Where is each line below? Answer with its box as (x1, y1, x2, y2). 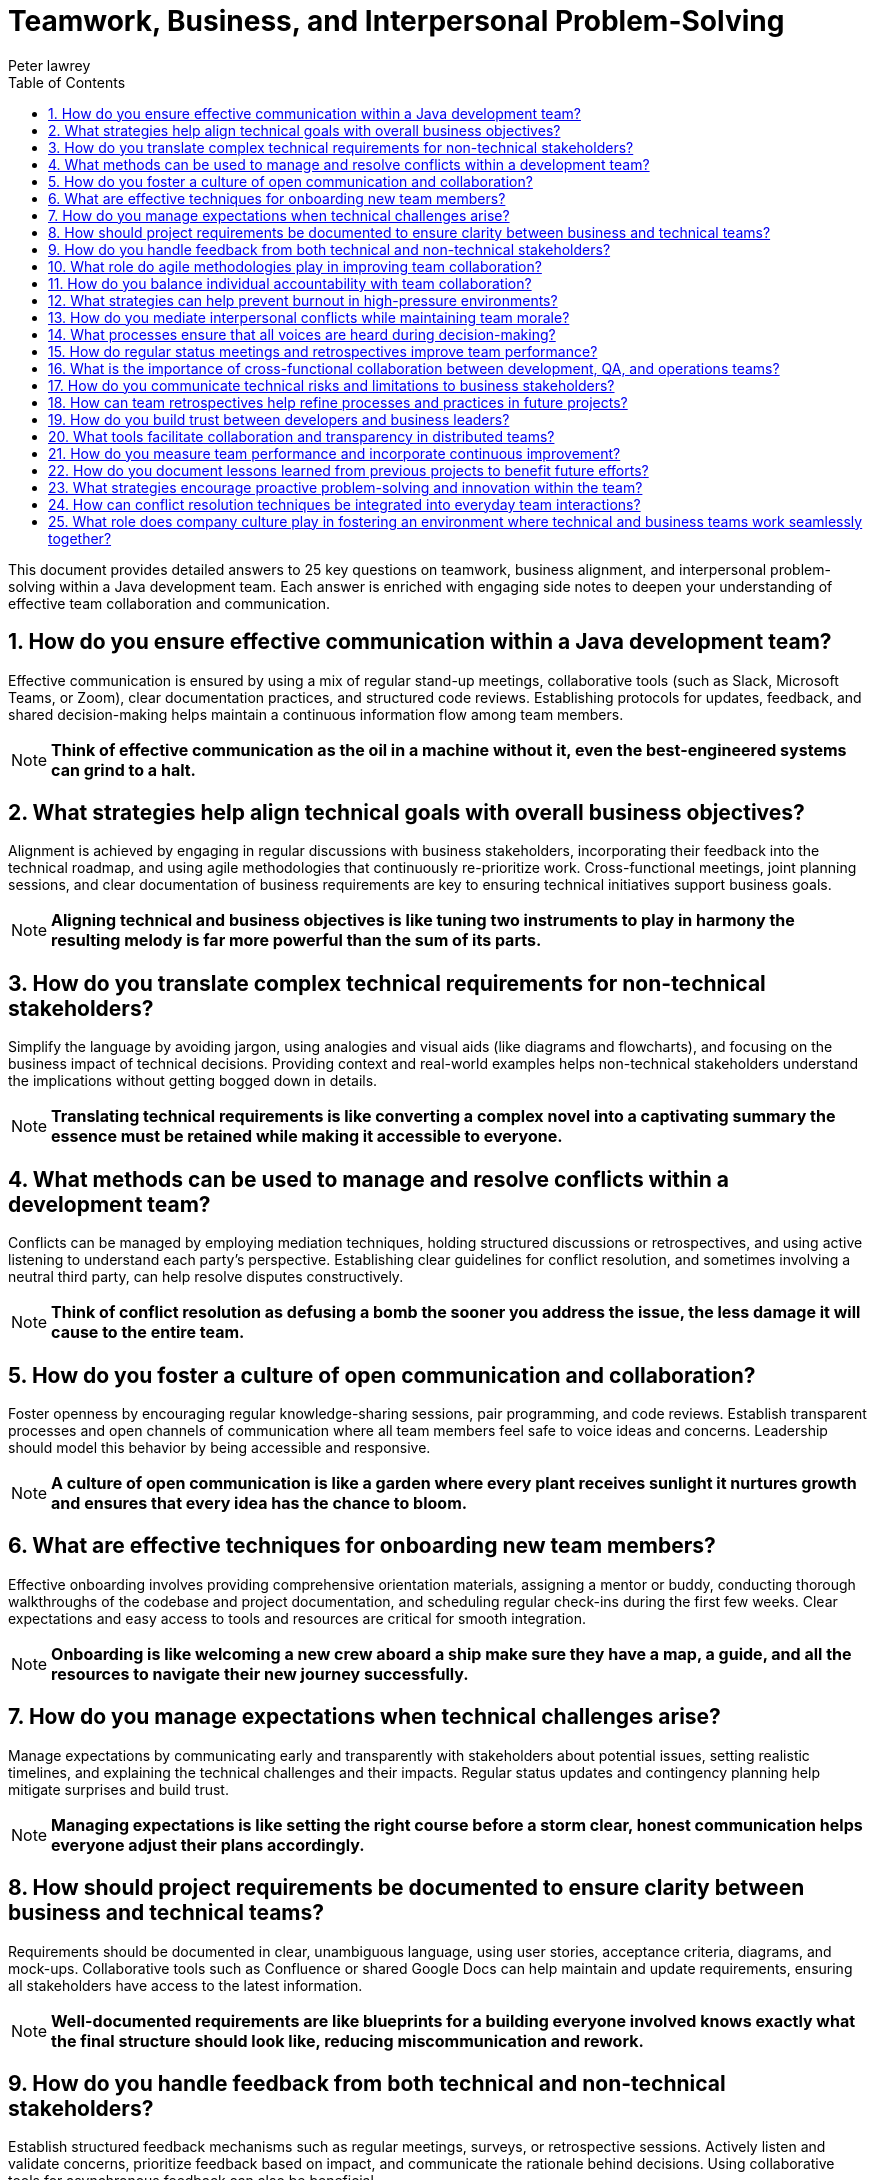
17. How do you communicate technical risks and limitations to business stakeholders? (48, 376, 615, 394)
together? (48, 529, 112, 547)
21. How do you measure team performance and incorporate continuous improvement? (48, 444, 621, 462)
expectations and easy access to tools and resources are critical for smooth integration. (8, 1609, 586, 1627)
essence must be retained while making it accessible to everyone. (51, 1126, 563, 1147)
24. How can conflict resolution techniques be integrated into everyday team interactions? (48, 495, 641, 513)
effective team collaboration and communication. (8, 594, 331, 612)
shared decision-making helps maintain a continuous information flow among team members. (8, 705, 624, 723)
